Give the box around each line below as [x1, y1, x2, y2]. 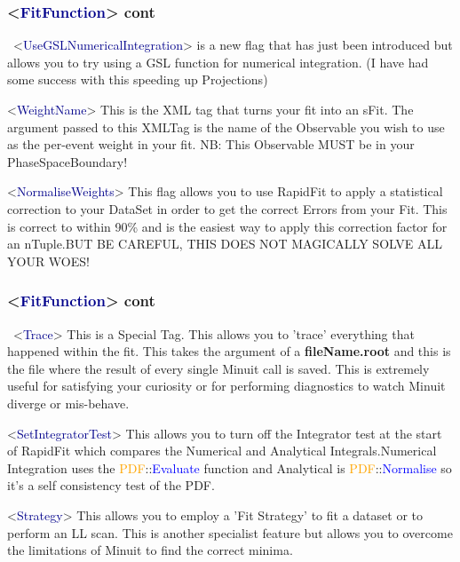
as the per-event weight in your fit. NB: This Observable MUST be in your [7, 135, 415, 154]
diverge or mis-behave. [7, 393, 130, 412]
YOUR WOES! [7, 251, 90, 270]
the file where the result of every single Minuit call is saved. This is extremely [7, 359, 430, 377]
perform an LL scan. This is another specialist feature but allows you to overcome [7, 523, 453, 542]
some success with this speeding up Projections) [7, 70, 268, 89]
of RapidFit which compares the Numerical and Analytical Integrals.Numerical [7, 441, 437, 460]
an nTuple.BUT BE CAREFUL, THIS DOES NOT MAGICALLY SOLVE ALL [7, 234, 442, 253]
